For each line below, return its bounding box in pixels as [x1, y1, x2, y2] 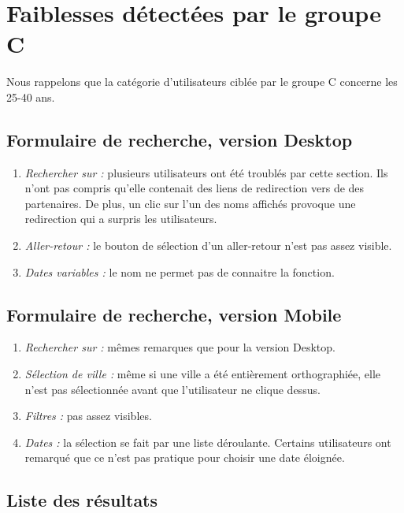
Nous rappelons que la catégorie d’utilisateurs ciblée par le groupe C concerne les [6, 73, 398, 90]
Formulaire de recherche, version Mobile [6, 302, 342, 326]
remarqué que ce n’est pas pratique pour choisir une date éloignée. [24, 449, 345, 466]
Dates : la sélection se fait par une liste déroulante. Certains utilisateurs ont [24, 433, 391, 450]
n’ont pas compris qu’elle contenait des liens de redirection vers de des [24, 180, 365, 196]
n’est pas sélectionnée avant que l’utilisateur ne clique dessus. [24, 381, 321, 397]
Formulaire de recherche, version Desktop [6, 127, 353, 151]
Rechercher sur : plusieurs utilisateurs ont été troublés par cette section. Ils [24, 164, 388, 180]
